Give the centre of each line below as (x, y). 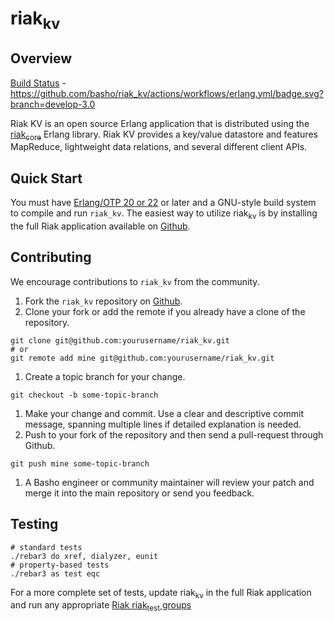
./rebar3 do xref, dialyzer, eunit (84, 556)
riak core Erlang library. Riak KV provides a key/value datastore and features (164, 135)
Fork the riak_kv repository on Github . (103, 301)
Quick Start (46, 178)
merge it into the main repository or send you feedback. (139, 493)
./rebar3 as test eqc (55, 573)
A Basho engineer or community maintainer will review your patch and (169, 482)
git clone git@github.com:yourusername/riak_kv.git (120, 340)
